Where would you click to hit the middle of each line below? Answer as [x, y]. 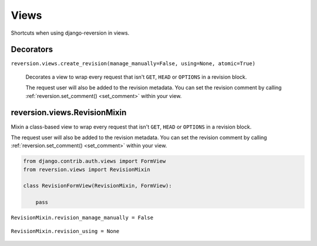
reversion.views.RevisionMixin [69, 112]
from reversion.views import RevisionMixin [87, 169]
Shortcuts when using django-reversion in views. [70, 33]
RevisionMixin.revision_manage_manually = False [82, 218]
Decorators [32, 50]
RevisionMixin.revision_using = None [65, 231]
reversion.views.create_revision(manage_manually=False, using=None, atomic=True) [133, 64]
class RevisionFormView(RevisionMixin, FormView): [98, 186]
